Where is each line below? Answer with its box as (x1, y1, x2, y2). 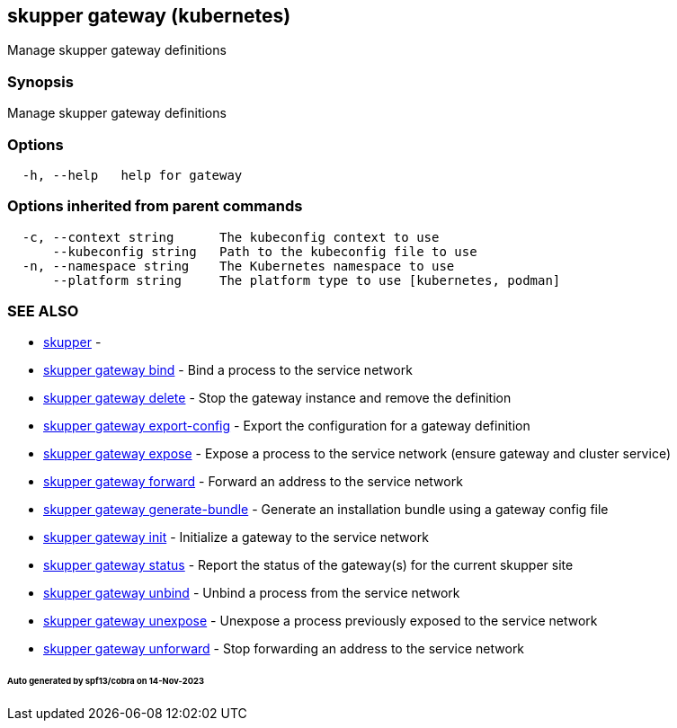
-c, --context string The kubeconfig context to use (22, 229, 440, 244)
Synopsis (7, 72, 74, 91)
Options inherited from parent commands (7, 197, 303, 216)
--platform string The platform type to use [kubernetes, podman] (52, 272, 561, 288)
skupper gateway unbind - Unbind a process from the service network (43, 585, 460, 601)
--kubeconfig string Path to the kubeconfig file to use (52, 244, 477, 259)
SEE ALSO (7, 302, 79, 321)
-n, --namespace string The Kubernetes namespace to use (22, 258, 455, 273)
